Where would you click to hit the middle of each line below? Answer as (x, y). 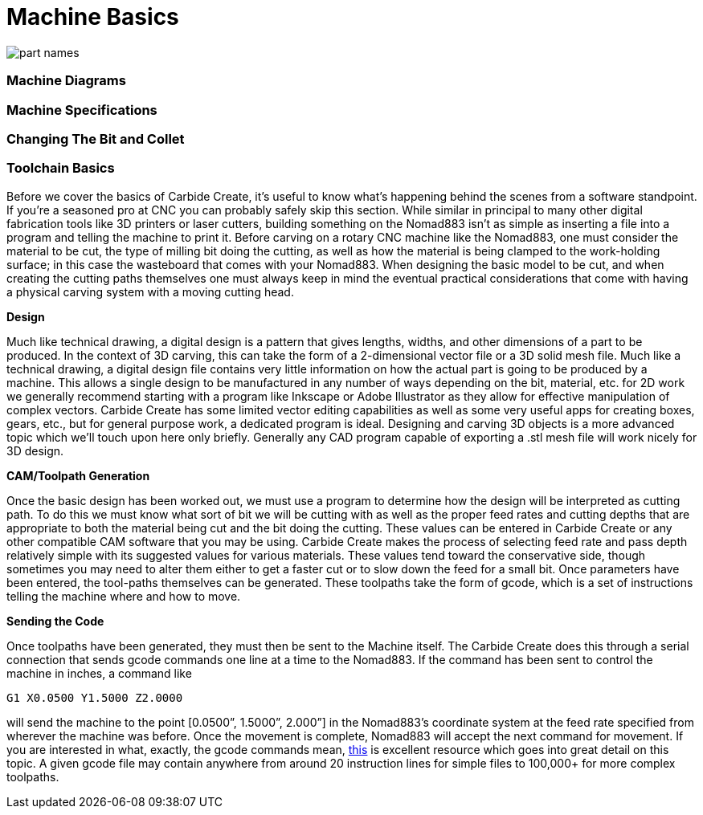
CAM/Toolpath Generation (78, 475)
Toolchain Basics (61, 168)
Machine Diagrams (66, 81)
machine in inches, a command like (99, 673)
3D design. (35, 450)
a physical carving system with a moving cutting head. (150, 291)
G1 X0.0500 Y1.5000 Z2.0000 (95, 697)
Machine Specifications (82, 110)
